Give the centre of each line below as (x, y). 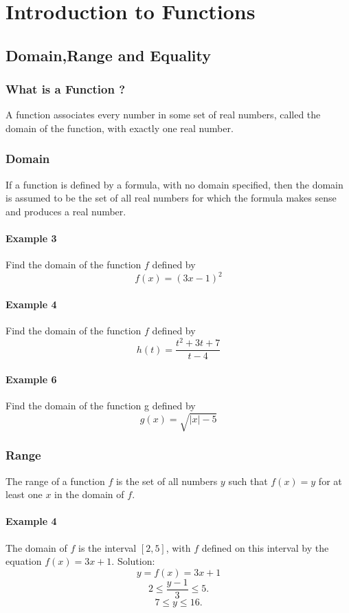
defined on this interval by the (265, 547)
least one (24, 494)
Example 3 (31, 238)
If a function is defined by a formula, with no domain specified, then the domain (174, 184)
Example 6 (31, 379)
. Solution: (133, 561)
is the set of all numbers (167, 481)
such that (248, 481)
